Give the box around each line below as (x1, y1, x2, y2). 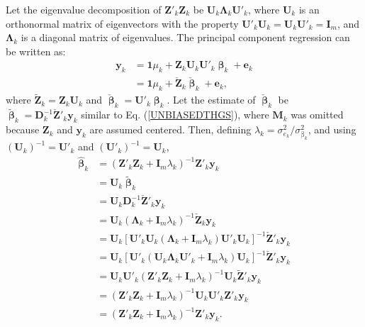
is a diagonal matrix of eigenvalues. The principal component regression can (21, 30, 350, 45)
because (6, 122, 40, 137)
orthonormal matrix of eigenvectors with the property (6, 16, 239, 31)
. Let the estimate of (167, 92, 256, 107)
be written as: (6, 43, 66, 58)
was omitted (291, 107, 344, 122)
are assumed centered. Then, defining (89, 122, 252, 137)
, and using (308, 122, 356, 137)
